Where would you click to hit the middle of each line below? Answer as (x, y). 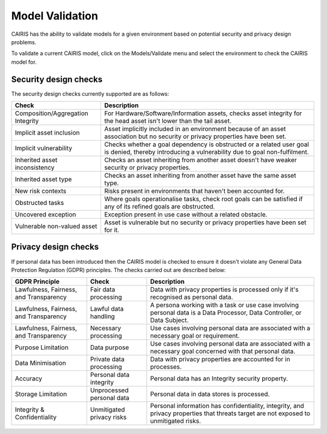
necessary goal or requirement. (195, 336)
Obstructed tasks (39, 203)
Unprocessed (109, 390)
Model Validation (54, 16)
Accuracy (28, 379)
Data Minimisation (41, 363)
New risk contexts (41, 191)
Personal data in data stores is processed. (210, 394)
